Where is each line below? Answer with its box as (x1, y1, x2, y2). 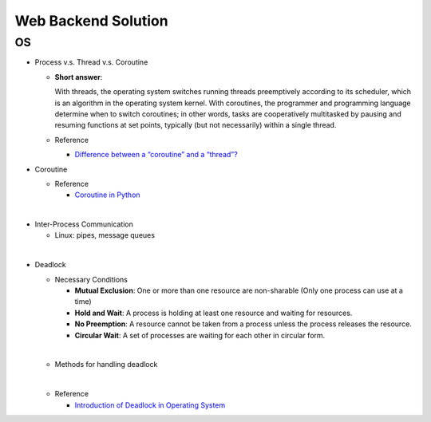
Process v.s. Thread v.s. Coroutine (34, 57, 148, 67)
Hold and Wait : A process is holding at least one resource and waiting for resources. (74, 308, 353, 317)
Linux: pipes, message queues (54, 231, 156, 240)
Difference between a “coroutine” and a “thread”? (74, 150, 239, 160)
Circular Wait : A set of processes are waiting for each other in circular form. (74, 330, 326, 340)
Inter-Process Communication (34, 219, 133, 229)
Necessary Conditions (54, 274, 128, 284)
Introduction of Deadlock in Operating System (74, 400, 226, 410)
